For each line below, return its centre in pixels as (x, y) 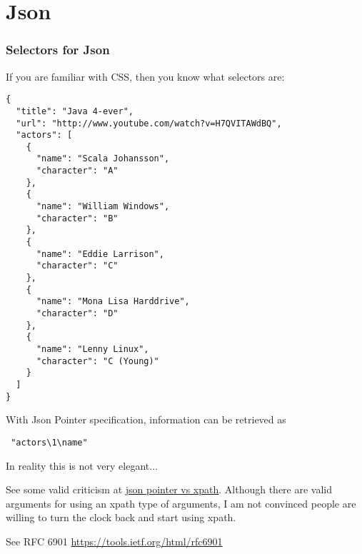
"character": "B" (77, 218)
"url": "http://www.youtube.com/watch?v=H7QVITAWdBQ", (149, 123)
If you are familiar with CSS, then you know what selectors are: (145, 76)
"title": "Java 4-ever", (75, 111)
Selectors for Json (58, 50)
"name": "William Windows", (103, 207)
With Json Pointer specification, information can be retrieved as (146, 419)
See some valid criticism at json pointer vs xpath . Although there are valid (169, 489)
